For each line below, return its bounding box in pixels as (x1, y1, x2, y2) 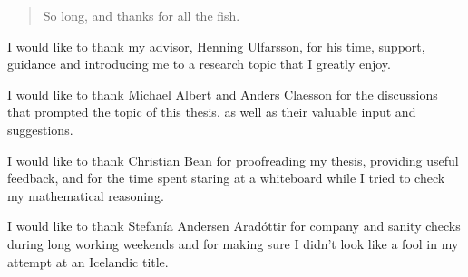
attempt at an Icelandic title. (7, 252, 169, 271)
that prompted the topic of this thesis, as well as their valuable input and (7, 102, 416, 121)
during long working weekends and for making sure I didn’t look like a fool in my (7, 234, 459, 253)
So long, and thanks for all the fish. (43, 6, 240, 24)
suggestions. (7, 119, 73, 138)
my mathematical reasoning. (7, 186, 164, 205)
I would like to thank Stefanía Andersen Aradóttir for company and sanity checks (7, 216, 461, 235)
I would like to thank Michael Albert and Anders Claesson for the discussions (7, 84, 438, 103)
